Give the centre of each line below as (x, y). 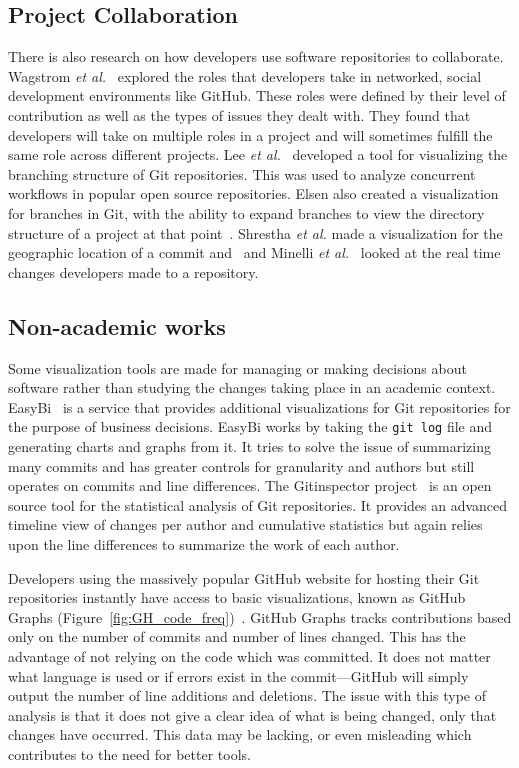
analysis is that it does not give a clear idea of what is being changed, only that (252, 714)
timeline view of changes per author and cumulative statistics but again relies (245, 524)
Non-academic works (117, 325)
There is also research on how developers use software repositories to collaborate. (256, 56)
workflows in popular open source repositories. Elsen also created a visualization (253, 193)
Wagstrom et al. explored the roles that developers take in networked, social (245, 75)
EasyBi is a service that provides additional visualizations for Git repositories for (259, 406)
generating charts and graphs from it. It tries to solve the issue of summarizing (249, 445)
